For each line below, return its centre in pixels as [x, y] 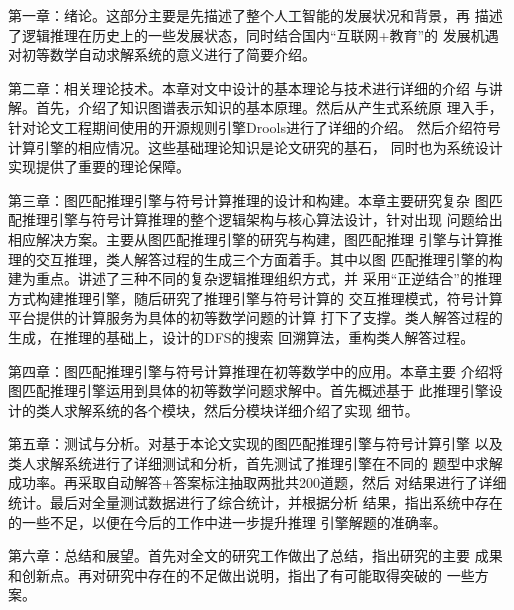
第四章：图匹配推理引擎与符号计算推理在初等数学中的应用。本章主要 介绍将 [255, 370]
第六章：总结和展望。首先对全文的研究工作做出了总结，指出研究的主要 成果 [255, 555]
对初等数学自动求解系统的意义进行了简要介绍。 [162, 54]
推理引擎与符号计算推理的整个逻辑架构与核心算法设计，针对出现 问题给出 [262, 219]
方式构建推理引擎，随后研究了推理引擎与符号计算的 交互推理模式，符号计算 [255, 297]
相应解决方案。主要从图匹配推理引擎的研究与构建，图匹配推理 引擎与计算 [248, 238]
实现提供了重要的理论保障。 [99, 166]
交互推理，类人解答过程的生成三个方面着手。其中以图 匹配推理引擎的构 [269, 258]
